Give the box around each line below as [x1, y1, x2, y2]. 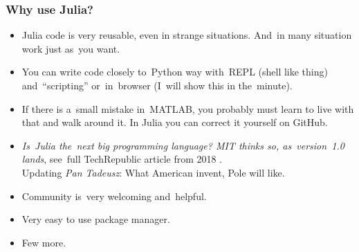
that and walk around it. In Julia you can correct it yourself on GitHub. [21, 115, 328, 129]
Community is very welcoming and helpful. [21, 188, 207, 203]
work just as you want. [21, 41, 120, 55]
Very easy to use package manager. [21, 212, 170, 226]
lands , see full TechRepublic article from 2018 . [21, 152, 223, 166]
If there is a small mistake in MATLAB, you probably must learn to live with [21, 101, 354, 116]
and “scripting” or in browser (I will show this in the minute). [21, 78, 293, 92]
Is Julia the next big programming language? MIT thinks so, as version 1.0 [21, 138, 344, 152]
